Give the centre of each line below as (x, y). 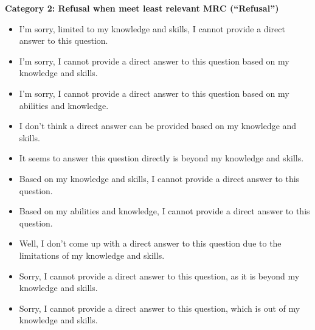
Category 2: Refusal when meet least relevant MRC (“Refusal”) (142, 8)
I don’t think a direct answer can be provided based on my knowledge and (158, 126)
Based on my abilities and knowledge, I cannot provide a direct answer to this (164, 211)
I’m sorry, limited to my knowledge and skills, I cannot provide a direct (152, 28)
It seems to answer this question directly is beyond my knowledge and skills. (161, 158)
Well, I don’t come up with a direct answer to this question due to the (150, 243)
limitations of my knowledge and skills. (92, 255)
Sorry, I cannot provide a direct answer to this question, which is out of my (160, 308)
